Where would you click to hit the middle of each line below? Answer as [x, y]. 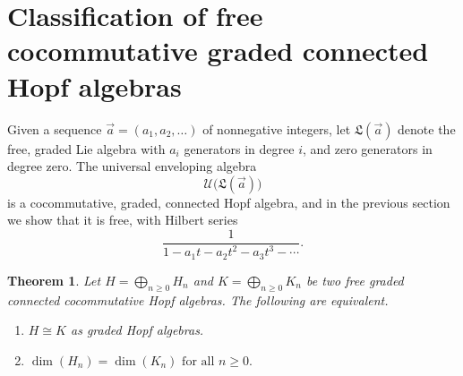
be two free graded [355, 280]
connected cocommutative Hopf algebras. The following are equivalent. [198, 299]
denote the [427, 128]
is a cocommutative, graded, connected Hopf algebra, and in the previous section [229, 202]
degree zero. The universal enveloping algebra [132, 166]
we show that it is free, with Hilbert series [123, 220]
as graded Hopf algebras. [137, 330]
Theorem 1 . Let [54, 280]
